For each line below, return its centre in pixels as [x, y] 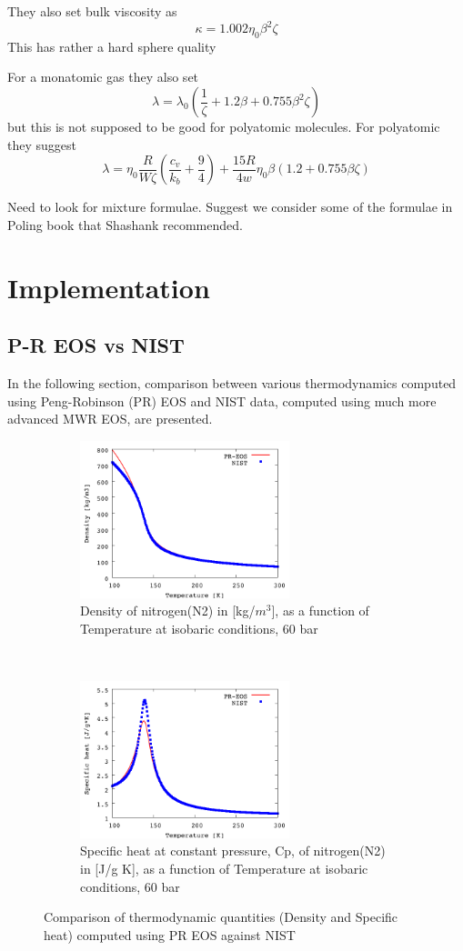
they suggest [42, 144]
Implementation [109, 287]
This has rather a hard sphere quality [112, 46]
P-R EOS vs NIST [96, 345]
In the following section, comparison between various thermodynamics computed [232, 383]
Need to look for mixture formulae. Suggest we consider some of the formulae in [230, 207]
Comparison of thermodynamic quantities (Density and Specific [221, 917]
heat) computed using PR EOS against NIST [170, 934]
